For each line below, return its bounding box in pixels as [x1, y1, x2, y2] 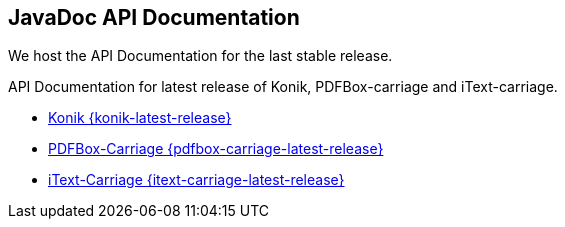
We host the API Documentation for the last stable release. [8, 47, 393, 65]
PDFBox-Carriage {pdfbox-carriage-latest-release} [48, 140, 384, 158]
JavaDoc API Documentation [8, 5, 300, 30]
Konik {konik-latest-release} [48, 109, 232, 127]
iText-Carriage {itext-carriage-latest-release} [48, 171, 345, 189]
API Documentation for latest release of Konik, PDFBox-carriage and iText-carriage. [8, 78, 558, 96]
